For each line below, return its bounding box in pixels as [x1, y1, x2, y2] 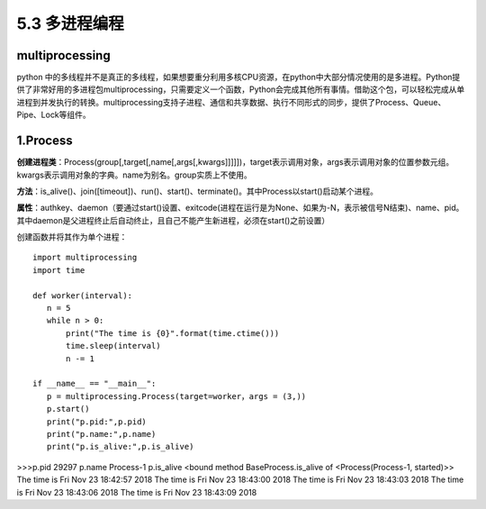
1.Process [16, 133, 73, 149]
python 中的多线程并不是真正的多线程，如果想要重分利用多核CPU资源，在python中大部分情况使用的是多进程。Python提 [16, 72, 461, 83]
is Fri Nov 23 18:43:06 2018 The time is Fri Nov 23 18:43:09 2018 [16, 486, 257, 497]
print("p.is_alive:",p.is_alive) [46, 441, 194, 452]
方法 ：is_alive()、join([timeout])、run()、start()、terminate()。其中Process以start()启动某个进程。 [16, 186, 378, 196]
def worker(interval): [32, 290, 133, 301]
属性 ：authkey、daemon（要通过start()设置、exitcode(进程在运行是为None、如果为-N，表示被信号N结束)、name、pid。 [16, 203, 464, 214]
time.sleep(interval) [66, 341, 161, 351]
